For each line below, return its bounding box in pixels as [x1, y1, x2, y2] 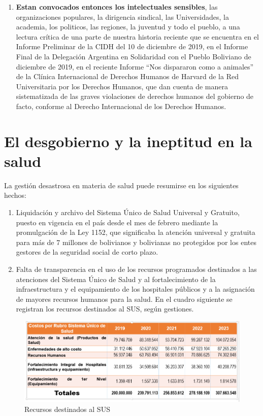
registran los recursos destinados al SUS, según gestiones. [16, 303, 194, 314]
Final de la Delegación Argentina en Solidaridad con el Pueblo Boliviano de [16, 51, 251, 61]
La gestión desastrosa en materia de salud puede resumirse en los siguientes [4, 180, 239, 190]
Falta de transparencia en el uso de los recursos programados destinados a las [16, 264, 257, 274]
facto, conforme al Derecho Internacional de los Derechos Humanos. [16, 100, 226, 111]
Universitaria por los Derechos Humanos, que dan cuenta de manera [16, 81, 228, 91]
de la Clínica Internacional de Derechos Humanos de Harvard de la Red [16, 71, 239, 82]
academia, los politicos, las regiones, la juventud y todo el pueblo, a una [16, 21, 240, 32]
